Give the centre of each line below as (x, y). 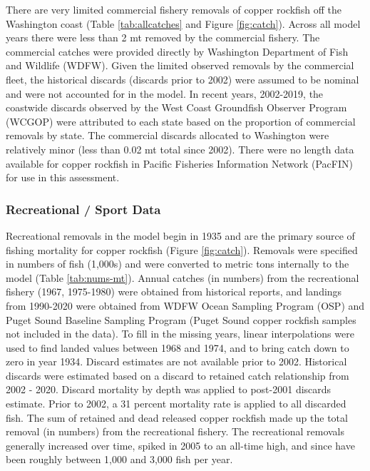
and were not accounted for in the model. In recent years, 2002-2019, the (165, 93)
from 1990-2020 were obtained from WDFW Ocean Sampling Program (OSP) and (185, 305)
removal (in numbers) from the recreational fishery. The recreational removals (175, 431)
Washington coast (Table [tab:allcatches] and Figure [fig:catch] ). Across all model (183, 23)
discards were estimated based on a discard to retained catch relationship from (178, 375)
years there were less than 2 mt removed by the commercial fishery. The (163, 37)
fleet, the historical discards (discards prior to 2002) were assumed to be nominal (183, 79)
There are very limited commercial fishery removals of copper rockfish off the (174, 9)
